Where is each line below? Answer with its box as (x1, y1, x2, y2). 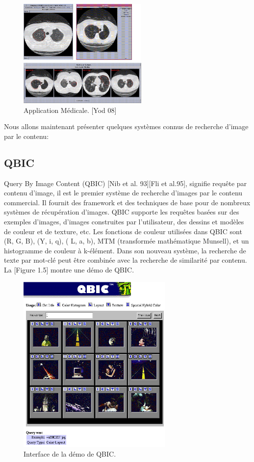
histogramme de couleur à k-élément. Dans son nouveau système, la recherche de (4, 245, 246, 255)
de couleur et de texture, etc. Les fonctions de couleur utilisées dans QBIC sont (4, 226, 242, 236)
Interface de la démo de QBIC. (24, 448, 116, 459)
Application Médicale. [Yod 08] (24, 105, 117, 115)
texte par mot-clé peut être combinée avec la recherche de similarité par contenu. (4, 255, 247, 265)
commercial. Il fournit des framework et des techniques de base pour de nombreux (4, 197, 251, 207)
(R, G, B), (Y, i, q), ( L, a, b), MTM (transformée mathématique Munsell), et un (4, 236, 249, 246)
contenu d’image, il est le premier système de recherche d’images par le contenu (4, 188, 243, 198)
